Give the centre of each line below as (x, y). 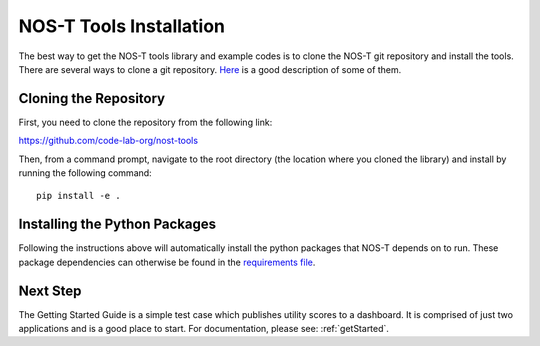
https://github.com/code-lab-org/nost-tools (108, 141)
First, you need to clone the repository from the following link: (145, 122)
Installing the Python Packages (117, 224)
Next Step (50, 290)
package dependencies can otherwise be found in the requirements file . (167, 262)
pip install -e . (78, 196)
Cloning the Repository (91, 98)
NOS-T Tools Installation (121, 26)
